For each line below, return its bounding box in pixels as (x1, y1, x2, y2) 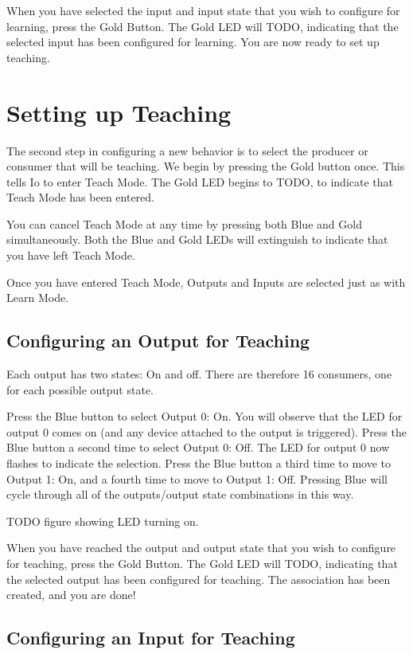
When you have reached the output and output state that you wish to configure (6, 539, 396, 556)
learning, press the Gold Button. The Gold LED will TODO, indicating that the (6, 18, 399, 34)
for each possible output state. (6, 381, 154, 397)
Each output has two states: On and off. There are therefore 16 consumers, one (6, 366, 392, 382)
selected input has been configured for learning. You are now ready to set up (6, 33, 380, 50)
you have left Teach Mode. (6, 247, 135, 264)
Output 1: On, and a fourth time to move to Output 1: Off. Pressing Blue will (6, 470, 388, 487)
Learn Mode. (6, 289, 69, 306)
